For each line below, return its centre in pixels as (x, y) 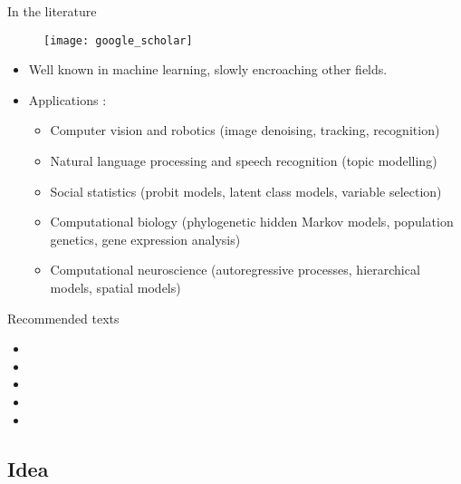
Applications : (67, 99)
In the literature (52, 11)
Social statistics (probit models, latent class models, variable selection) (246, 191)
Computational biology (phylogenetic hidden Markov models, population (252, 222)
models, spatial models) (115, 287)
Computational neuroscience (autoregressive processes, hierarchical (235, 270)
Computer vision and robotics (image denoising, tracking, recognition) (245, 130)
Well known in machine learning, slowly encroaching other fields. (208, 69)
